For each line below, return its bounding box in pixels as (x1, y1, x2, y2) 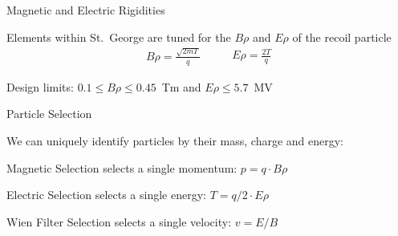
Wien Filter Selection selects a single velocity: (6, 213, 232, 230)
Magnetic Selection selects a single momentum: (6, 159, 238, 176)
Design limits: (6, 78, 74, 95)
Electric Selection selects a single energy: (6, 186, 206, 203)
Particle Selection (6, 105, 92, 122)
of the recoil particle (292, 28, 392, 45)
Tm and (161, 78, 201, 95)
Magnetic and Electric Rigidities (6, 2, 165, 18)
